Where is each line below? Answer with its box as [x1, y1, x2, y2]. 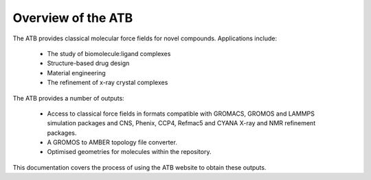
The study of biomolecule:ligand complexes [47, 49, 171, 57]
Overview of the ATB [12, 10, 133, 25]
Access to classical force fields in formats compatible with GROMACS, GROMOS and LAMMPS [47, 110, 315, 118]
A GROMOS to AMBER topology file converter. [47, 138, 178, 146]
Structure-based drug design [47, 59, 130, 68]
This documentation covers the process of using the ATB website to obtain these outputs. [12, 163, 267, 171]
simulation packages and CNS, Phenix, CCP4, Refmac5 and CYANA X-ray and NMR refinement [47, 119, 316, 127]
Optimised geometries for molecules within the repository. [47, 148, 212, 156]
